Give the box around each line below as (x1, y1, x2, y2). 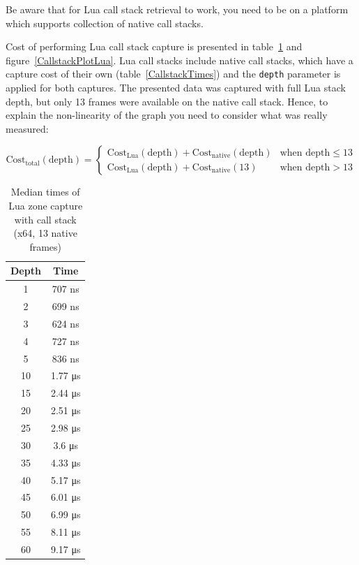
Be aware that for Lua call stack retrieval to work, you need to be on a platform (6, 2, 349, 16)
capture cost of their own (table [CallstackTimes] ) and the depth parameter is (6, 66, 341, 81)
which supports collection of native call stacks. (6, 15, 204, 30)
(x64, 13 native (13, 226, 77, 240)
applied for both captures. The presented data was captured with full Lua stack (6, 80, 346, 95)
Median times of (10, 184, 80, 199)
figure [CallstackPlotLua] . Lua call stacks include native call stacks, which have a (6, 52, 353, 67)
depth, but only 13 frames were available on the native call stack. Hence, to (6, 94, 328, 108)
